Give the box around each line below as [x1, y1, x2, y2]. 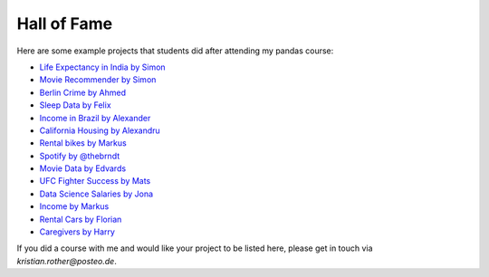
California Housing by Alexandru [39, 125, 160, 136]
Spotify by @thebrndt [39, 150, 120, 161]
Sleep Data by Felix [39, 100, 112, 110]
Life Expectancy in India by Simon [39, 62, 167, 72]
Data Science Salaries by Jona [39, 188, 154, 199]
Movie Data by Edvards [39, 163, 127, 174]
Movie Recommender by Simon [39, 74, 157, 85]
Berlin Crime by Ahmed [39, 87, 127, 98]
